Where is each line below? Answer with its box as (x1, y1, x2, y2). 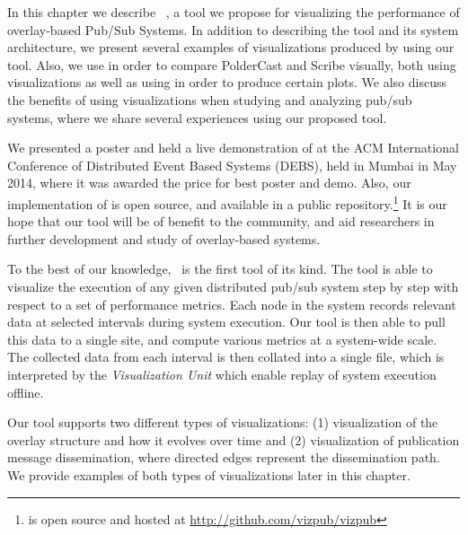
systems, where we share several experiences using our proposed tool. (7, 108, 387, 127)
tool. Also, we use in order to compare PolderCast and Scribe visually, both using (7, 55, 456, 74)
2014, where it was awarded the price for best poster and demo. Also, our (7, 173, 411, 192)
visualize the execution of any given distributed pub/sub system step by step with (7, 276, 459, 295)
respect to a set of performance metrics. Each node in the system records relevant (7, 294, 456, 313)
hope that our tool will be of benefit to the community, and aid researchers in (7, 212, 435, 231)
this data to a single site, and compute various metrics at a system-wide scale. (7, 329, 437, 348)
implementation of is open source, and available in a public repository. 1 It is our (7, 191, 447, 213)
